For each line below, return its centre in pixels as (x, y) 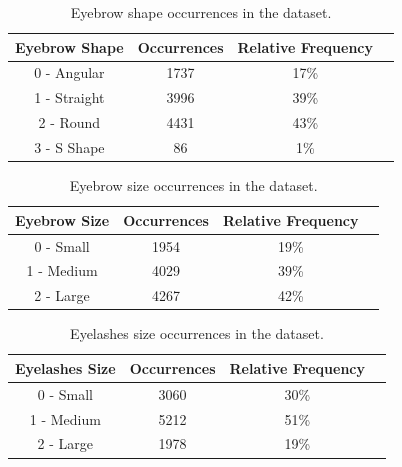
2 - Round (69, 122)
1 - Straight (69, 97)
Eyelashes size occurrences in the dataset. (197, 333)
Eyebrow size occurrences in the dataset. (193, 185)
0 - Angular (69, 72)
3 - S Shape (69, 146)
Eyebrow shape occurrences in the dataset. (201, 12)
